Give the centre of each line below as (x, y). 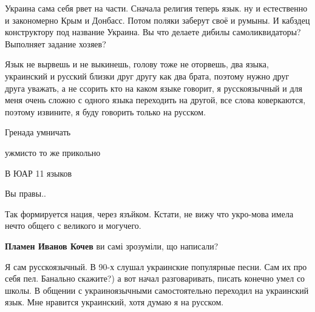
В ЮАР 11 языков (39, 173)
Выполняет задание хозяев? (56, 43)
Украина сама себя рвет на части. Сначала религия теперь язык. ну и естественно (156, 8)
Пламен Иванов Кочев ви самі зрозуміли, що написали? (112, 246)
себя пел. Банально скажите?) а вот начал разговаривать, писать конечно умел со (155, 278)
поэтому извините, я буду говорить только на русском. (106, 111)
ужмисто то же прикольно (53, 152)
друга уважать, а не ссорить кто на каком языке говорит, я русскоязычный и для (154, 88)
